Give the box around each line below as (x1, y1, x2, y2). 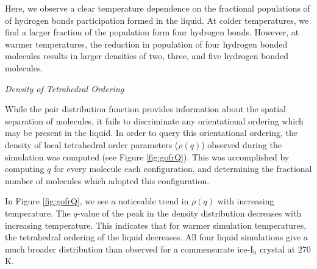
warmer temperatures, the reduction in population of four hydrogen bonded (5, 37, 288, 50)
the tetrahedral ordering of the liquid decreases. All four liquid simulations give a (5, 231, 308, 243)
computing (5, 162, 45, 175)
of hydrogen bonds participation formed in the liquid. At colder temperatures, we (5, 13, 309, 26)
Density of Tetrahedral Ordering (5, 82, 124, 95)
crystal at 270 (260, 242, 311, 255)
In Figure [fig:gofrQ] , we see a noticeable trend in (5, 195, 189, 207)
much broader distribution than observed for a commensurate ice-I (5, 242, 254, 255)
